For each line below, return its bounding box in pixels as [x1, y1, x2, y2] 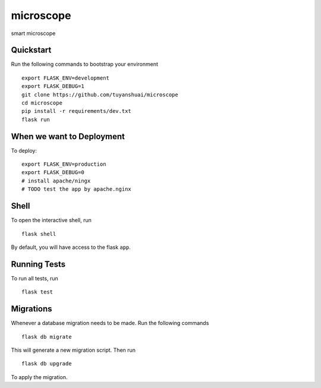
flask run [21, 116, 50, 123]
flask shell [21, 231, 56, 237]
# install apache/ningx [21, 177, 91, 184]
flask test [21, 289, 53, 295]
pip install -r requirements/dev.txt [21, 108, 132, 115]
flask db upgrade [21, 360, 72, 367]
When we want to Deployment [11, 131, 125, 141]
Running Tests [11, 259, 65, 269]
